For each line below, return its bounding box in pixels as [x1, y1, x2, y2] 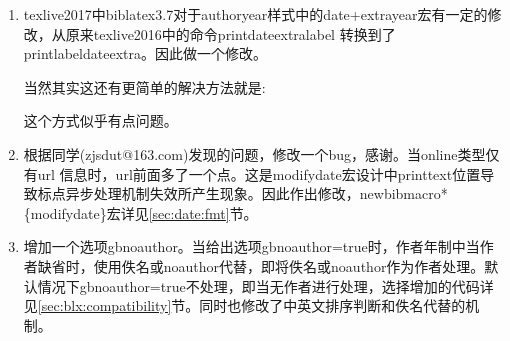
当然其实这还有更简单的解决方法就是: [23, 76, 266, 97]
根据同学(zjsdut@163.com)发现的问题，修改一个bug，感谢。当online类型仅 [23, 143, 500, 164]
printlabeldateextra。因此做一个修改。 [23, 43, 267, 64]
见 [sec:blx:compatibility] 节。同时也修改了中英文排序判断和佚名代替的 [23, 295, 466, 316]
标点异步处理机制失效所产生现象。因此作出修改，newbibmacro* [37, 183, 448, 204]
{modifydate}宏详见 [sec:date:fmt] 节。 [23, 202, 258, 223]
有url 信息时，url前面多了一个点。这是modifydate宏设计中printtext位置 [23, 163, 481, 184]
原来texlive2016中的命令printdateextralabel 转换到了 [65, 23, 396, 44]
